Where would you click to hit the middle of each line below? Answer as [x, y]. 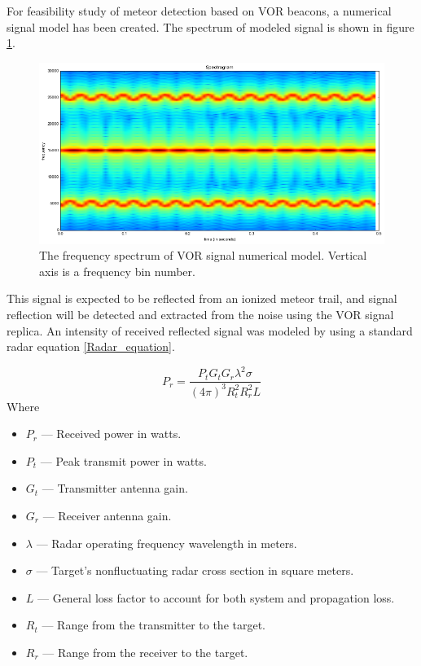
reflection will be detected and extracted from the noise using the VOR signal [200, 314]
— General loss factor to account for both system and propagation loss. [216, 597]
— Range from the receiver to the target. [145, 652]
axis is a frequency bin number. [117, 271]
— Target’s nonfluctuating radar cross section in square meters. [195, 570]
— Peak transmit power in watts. [123, 460]
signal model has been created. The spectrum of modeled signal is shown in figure [210, 26]
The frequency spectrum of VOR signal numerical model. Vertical [203, 255]
